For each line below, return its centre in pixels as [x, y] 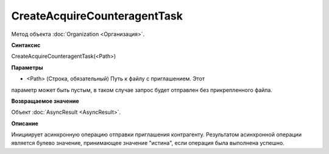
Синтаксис [26, 45]
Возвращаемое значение [45, 101]
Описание [25, 123]
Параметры [27, 68]
